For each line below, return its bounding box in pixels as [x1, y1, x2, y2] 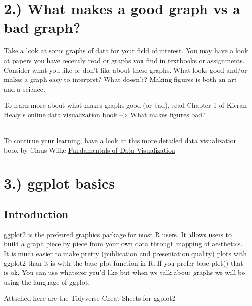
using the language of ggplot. [4, 276, 90, 287]
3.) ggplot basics [4, 173, 115, 193]
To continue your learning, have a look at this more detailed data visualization [4, 135, 237, 145]
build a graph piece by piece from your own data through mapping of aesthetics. [4, 239, 243, 249]
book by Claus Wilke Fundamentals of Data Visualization [4, 145, 175, 155]
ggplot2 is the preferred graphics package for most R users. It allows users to [4, 229, 232, 239]
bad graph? [4, 17, 81, 37]
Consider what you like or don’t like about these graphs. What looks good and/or [4, 64, 247, 75]
